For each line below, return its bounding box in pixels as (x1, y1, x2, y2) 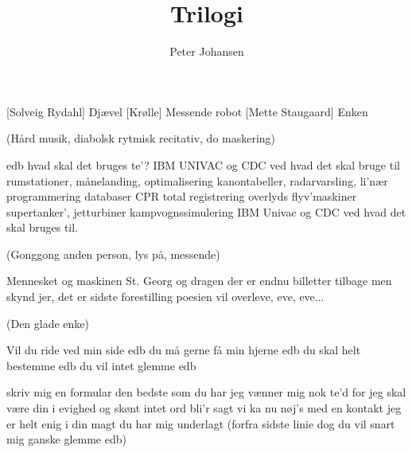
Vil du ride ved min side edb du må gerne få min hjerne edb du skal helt (6, 342, 361, 358)
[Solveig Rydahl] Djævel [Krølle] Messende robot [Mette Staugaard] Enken (6, 103, 368, 119)
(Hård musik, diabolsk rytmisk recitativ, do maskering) (6, 130, 276, 146)
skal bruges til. (6, 219, 79, 236)
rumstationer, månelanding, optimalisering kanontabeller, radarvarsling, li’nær (6, 172, 388, 189)
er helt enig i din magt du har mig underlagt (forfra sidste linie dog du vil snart (6, 415, 395, 432)
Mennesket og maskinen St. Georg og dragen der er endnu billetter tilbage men (6, 272, 392, 289)
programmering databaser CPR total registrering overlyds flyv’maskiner (6, 188, 357, 205)
